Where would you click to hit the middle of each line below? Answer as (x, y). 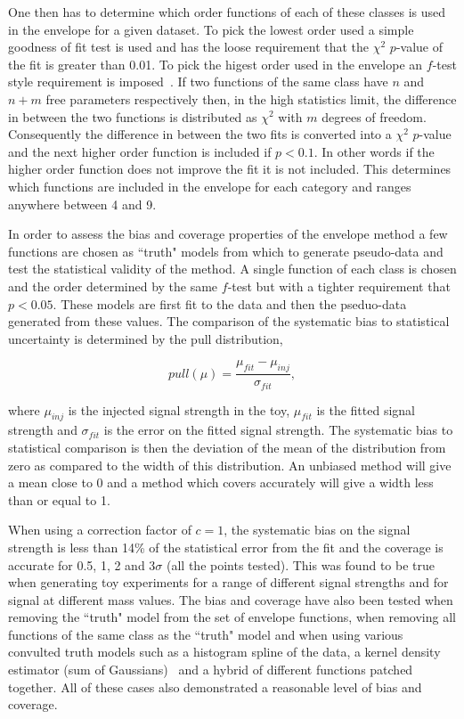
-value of (419, 47)
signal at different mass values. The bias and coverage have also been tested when (231, 599)
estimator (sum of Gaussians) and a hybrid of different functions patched (211, 670)
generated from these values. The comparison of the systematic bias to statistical (229, 321)
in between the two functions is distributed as (133, 116)
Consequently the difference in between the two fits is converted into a (200, 134)
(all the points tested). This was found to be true (301, 564)
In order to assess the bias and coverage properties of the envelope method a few (228, 234)
